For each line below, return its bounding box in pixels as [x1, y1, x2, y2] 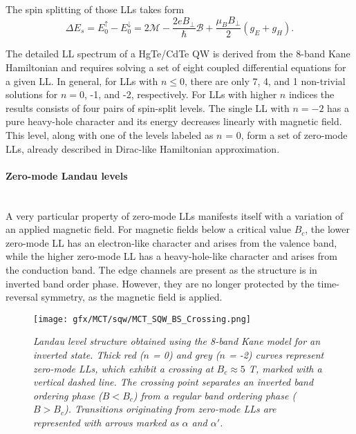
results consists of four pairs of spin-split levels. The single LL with [6, 100, 290, 115]
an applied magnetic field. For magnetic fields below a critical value [6, 222, 291, 236]
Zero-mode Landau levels [6, 168, 128, 182]
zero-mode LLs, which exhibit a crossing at [33, 361, 214, 375]
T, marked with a [248, 361, 322, 375]
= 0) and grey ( [153, 347, 220, 361]
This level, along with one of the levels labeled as [6, 127, 214, 142]
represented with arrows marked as [33, 415, 179, 429]
